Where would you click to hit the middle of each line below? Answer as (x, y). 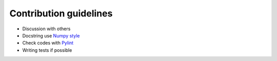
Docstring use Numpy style (51, 35)
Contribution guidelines (61, 13)
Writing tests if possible (47, 50)
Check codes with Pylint (48, 43)
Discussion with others (46, 29)
